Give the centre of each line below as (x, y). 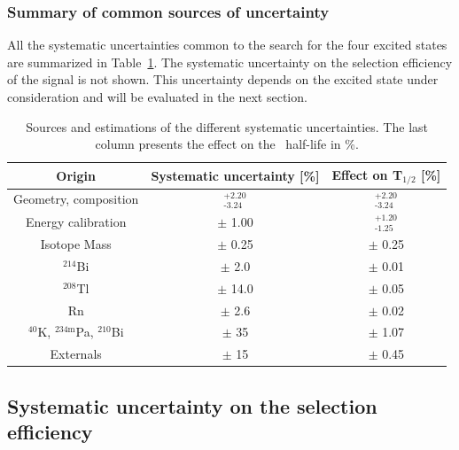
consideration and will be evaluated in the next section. (157, 97)
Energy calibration (76, 221)
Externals (76, 354)
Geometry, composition (76, 199)
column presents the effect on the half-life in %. (227, 144)
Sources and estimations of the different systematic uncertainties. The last (227, 126)
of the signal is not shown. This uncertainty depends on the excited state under (223, 79)
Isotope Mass (76, 244)
